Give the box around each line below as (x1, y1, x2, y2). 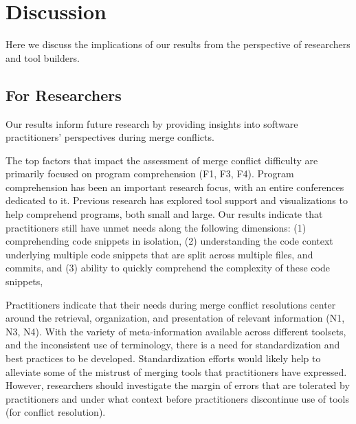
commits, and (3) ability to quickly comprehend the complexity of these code (5, 260, 330, 275)
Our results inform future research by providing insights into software (5, 116, 298, 131)
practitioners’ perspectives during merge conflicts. (5, 130, 214, 144)
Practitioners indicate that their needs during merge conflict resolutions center (5, 297, 336, 311)
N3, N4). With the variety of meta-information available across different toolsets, (5, 324, 346, 338)
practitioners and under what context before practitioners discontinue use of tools (5, 391, 349, 405)
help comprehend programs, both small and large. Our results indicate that (5, 207, 323, 221)
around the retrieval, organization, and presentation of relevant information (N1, (5, 311, 345, 325)
